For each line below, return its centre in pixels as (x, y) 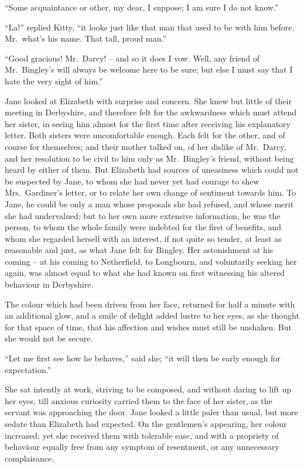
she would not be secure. (49, 338)
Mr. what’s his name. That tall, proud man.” (86, 38)
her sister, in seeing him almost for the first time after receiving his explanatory (148, 123)
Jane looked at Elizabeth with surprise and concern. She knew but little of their (148, 100)
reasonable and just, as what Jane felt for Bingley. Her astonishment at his (139, 250)
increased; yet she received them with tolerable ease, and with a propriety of (142, 435)
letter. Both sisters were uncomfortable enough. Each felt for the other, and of (145, 135)
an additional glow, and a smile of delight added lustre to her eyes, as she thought (152, 315)
